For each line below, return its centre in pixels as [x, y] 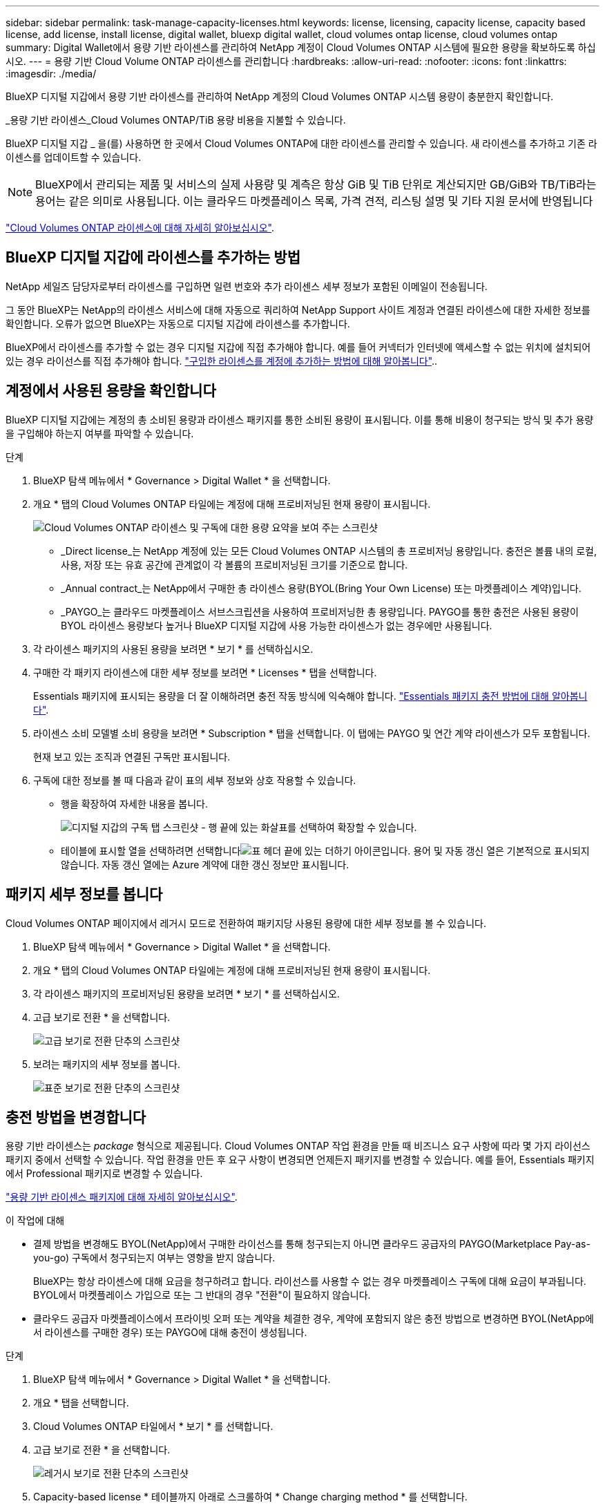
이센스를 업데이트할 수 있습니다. [74, 157]
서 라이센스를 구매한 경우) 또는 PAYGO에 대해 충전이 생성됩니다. [170, 1333]
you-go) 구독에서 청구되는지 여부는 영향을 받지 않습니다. [154, 1258]
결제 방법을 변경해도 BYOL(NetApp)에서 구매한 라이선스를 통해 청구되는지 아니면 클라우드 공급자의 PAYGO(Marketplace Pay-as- [312, 1244]
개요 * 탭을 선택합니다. [81, 1403]
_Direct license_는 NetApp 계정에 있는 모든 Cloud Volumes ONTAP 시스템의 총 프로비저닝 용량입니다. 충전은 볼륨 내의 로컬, [329, 551]
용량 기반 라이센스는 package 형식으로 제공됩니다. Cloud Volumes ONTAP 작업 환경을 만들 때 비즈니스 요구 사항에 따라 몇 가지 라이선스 [298, 1146]
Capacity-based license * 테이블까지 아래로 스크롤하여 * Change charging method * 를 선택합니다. [250, 1497]
